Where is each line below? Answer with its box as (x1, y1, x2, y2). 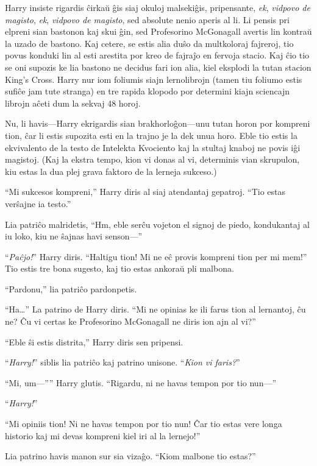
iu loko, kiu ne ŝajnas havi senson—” (5, 230, 143, 242)
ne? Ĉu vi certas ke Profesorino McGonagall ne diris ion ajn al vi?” (5, 315, 256, 328)
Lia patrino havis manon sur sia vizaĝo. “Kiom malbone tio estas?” (5, 450, 256, 462)
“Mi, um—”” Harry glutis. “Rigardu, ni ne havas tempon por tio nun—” (5, 376, 277, 389)
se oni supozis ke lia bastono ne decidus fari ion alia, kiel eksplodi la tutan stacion (5, 60, 312, 73)
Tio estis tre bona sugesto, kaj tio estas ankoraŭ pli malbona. (5, 262, 234, 275)
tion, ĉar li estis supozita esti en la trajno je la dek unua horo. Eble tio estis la (5, 129, 297, 141)
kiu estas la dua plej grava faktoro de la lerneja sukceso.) (5, 164, 217, 177)
